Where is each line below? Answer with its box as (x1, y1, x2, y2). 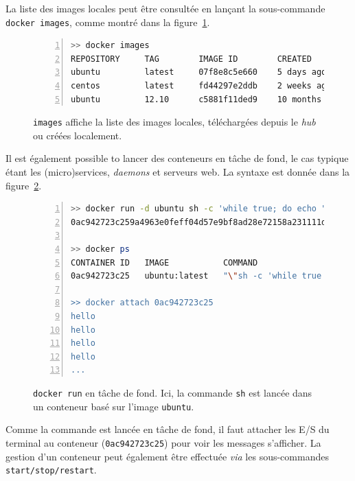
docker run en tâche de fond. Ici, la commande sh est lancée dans (33, 385, 312, 399)
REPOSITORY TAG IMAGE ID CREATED (71, 54, 312, 64)
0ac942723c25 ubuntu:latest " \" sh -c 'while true (71, 271, 322, 281)
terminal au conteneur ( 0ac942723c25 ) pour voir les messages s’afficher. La (5, 435, 321, 449)
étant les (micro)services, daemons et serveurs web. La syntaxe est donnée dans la (5, 165, 350, 179)
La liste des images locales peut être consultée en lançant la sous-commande (5, 1, 325, 15)
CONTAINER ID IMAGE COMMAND (71, 257, 258, 268)
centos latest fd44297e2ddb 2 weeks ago (71, 81, 332, 91)
